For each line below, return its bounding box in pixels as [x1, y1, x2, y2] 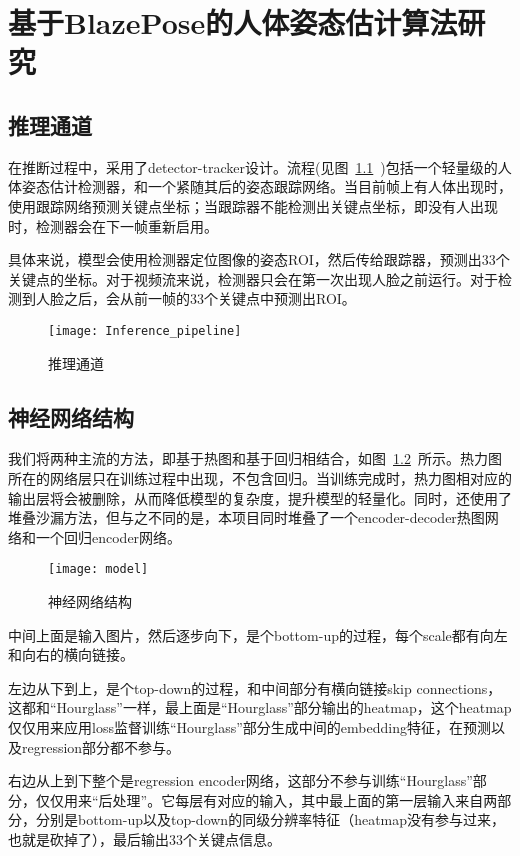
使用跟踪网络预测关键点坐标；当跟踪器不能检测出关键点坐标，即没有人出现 [8, 195, 498, 216]
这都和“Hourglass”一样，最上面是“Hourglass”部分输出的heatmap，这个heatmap [8, 697, 512, 718]
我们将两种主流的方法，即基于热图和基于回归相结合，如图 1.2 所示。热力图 [8, 448, 502, 469]
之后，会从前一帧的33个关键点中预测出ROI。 [63, 288, 356, 309]
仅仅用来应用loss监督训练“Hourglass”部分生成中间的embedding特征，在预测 [8, 716, 491, 737]
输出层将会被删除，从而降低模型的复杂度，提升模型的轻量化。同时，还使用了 [8, 487, 512, 508]
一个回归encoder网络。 [35, 526, 182, 547]
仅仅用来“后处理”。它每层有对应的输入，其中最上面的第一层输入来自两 [35, 789, 498, 810]
